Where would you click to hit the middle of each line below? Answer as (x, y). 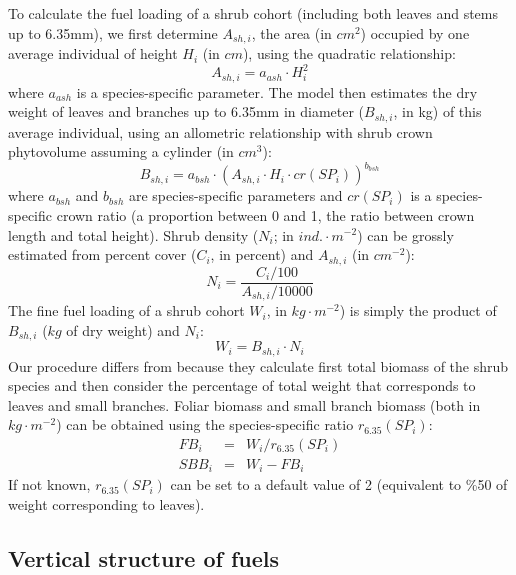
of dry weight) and (123, 329)
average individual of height (93, 53)
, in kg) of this (437, 111)
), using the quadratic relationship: (349, 53)
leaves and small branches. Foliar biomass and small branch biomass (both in (244, 404)
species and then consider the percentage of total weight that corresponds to (242, 385)
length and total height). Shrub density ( (133, 234)
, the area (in (291, 32)
